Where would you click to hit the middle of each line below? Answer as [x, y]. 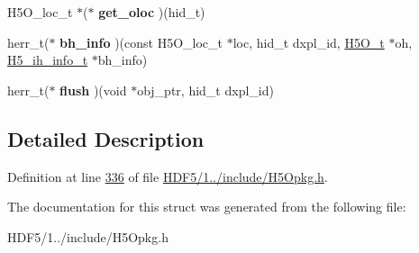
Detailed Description [106, 138]
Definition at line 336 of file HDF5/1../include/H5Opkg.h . [168, 176]
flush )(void [93, 90]
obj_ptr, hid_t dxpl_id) [205, 90]
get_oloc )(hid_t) [152, 12]
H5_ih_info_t [48, 60]
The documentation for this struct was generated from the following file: [207, 207]
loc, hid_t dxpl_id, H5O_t [309, 42]
